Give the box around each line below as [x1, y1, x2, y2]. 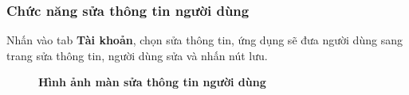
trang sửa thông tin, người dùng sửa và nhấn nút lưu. [6, 47, 268, 63]
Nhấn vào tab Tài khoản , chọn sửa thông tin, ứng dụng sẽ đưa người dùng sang [6, 32, 403, 48]
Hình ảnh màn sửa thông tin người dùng [38, 74, 266, 90]
